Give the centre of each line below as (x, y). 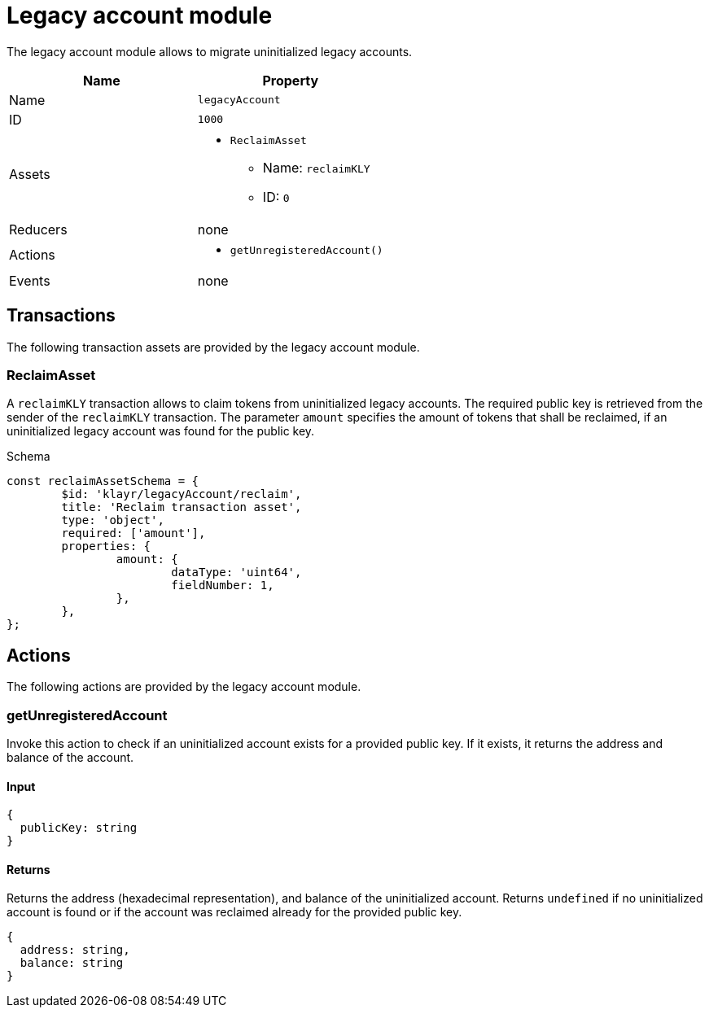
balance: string (72, 963)
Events (30, 280)
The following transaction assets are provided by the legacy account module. (213, 347)
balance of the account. (70, 757)
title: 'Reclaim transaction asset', (182, 507)
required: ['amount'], (133, 533)
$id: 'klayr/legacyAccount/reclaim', (182, 494)
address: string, (75, 950)
